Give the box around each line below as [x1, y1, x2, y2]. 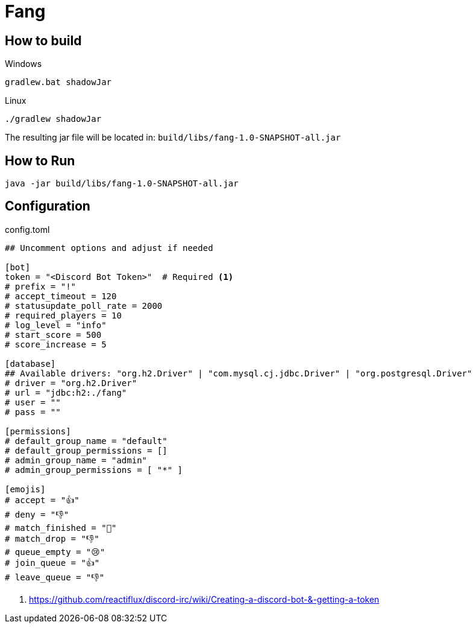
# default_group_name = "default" [5, 436, 168, 446]
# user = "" [5, 397, 61, 407]
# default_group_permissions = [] [5, 445, 168, 455]
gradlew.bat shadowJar [5, 77, 112, 87]
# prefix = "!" [5, 281, 77, 291]
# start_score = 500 [5, 329, 102, 340]
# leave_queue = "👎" [5, 572, 105, 582]
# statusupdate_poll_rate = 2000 [5, 300, 163, 311]
